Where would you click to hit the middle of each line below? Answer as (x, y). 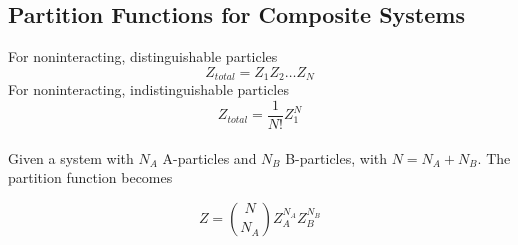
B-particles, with (336, 157)
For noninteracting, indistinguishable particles (148, 89)
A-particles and (209, 157)
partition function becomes (90, 177)
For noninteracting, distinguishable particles (143, 56)
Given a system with (71, 157)
